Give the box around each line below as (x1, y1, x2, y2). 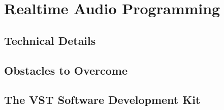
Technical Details (4, 32, 96, 48)
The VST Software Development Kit (4, 92, 201, 107)
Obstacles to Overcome (4, 62, 128, 78)
